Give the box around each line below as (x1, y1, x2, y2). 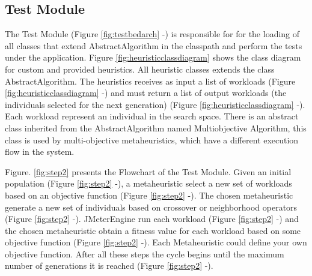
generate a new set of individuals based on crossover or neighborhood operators (5, 200, 298, 213)
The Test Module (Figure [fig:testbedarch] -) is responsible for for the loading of (5, 28, 300, 40)
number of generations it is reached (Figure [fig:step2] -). (5, 259, 213, 272)
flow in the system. (5, 145, 75, 158)
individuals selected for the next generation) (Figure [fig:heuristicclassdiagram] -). (5, 98, 305, 110)
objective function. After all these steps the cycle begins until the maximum (5, 247, 284, 260)
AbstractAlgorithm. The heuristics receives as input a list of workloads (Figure (5, 74, 296, 87)
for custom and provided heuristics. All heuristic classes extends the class (5, 62, 275, 75)
